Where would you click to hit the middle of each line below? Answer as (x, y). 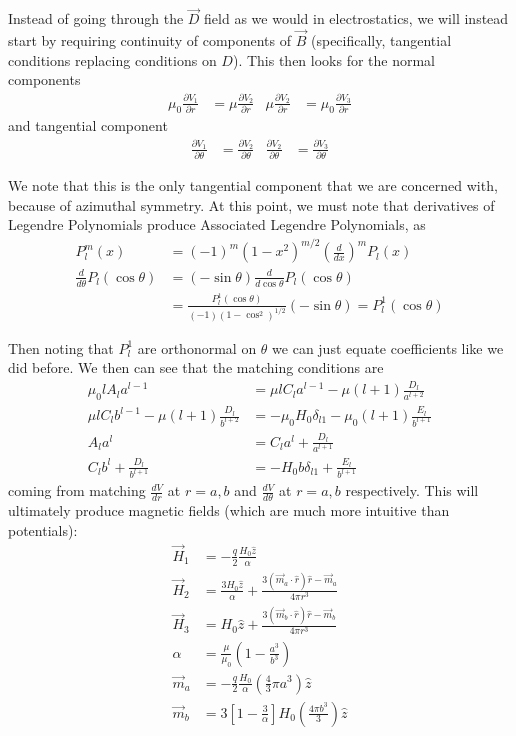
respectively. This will (412, 490)
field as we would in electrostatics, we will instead (356, 18)
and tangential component (88, 125)
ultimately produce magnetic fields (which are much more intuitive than (229, 510)
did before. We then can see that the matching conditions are (196, 367)
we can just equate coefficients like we (388, 347)
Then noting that (61, 347)
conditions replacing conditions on (112, 59)
